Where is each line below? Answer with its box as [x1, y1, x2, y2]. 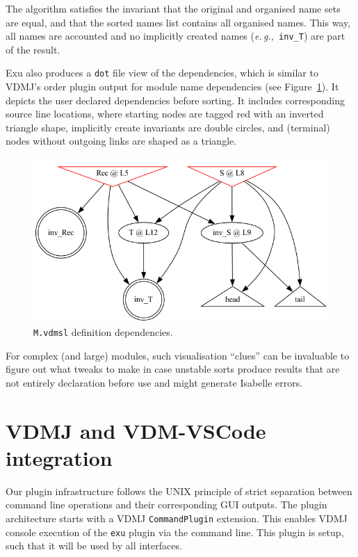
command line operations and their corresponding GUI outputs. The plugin [6, 497, 327, 512]
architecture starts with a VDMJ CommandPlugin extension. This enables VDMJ [6, 511, 348, 526]
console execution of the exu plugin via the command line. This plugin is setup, [6, 524, 344, 539]
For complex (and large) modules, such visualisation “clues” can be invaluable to [6, 348, 350, 362]
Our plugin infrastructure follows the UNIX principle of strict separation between [6, 483, 352, 498]
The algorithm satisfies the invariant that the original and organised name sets [6, 1, 341, 15]
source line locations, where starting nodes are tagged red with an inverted [6, 106, 324, 121]
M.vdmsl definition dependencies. [33, 325, 173, 339]
